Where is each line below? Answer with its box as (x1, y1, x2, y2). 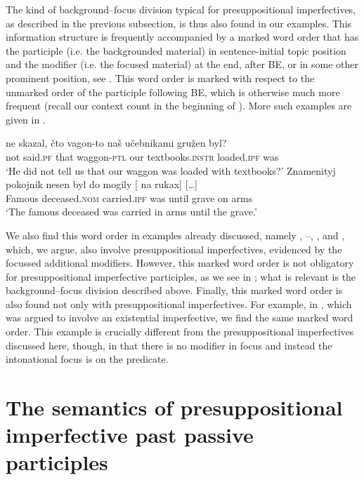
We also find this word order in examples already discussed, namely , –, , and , (6, 227, 345, 242)
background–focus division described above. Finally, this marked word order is (6, 283, 343, 298)
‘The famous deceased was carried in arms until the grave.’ (6, 204, 257, 219)
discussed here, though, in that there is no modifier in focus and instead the (6, 338, 332, 352)
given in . (6, 112, 46, 126)
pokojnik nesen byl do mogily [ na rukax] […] (6, 177, 197, 192)
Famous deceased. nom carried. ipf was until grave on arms (6, 190, 253, 205)
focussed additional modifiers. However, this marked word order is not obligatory (6, 255, 354, 270)
